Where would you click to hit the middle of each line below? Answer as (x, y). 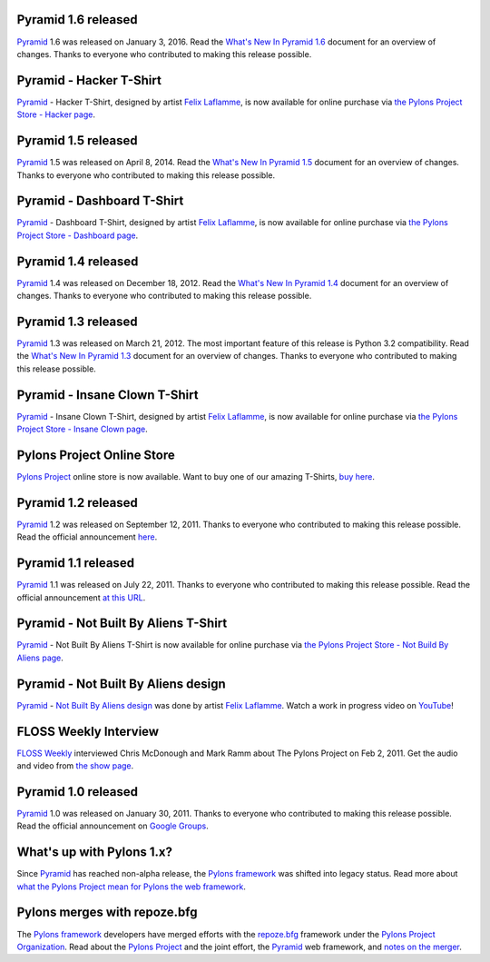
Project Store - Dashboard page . (78, 235)
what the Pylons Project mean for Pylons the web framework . (132, 887)
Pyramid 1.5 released (77, 141)
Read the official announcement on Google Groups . (113, 826)
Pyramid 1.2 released (77, 503)
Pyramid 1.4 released (78, 261)
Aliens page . (40, 658)
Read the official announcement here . (87, 537)
